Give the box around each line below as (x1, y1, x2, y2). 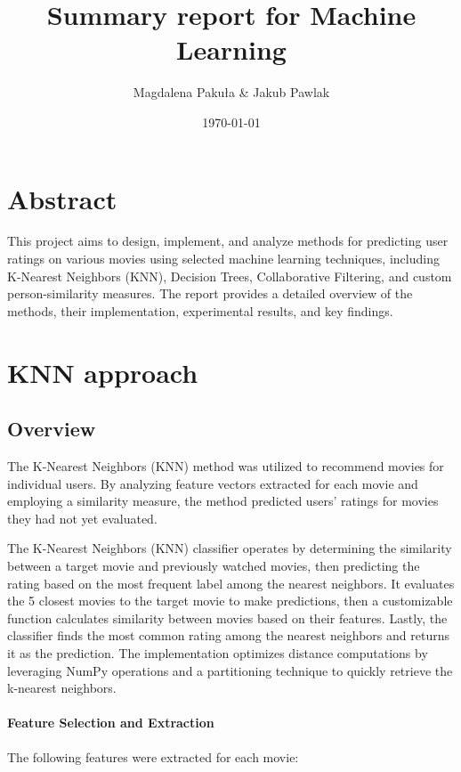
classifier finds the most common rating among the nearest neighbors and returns (7, 626, 449, 645)
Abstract (7, 180, 117, 216)
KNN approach (7, 353, 198, 390)
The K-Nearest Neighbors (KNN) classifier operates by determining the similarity (7, 539, 452, 557)
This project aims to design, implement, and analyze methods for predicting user (7, 232, 449, 250)
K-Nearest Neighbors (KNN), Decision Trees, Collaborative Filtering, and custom (7, 266, 452, 285)
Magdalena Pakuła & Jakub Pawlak (133, 83, 330, 102)
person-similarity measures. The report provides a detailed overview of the (7, 284, 413, 303)
